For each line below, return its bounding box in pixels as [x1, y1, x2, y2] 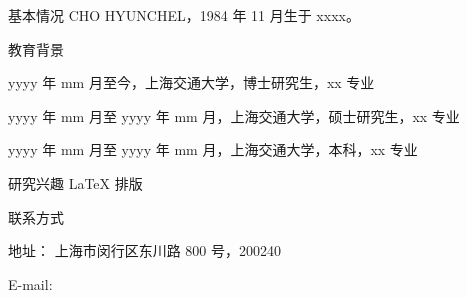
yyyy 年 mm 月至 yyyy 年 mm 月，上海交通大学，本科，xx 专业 [8, 139, 418, 160]
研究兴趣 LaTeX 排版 [8, 172, 143, 193]
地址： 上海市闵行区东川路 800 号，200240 [8, 240, 281, 261]
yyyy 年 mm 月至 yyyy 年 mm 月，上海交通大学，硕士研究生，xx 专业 [8, 105, 460, 126]
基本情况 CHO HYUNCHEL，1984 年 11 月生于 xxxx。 [8, 5, 360, 25]
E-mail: [8, 273, 53, 294]
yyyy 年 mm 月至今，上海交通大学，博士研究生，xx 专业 [8, 72, 375, 93]
